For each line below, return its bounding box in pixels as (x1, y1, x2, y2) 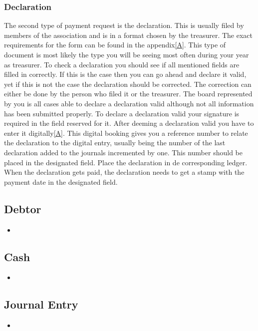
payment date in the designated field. (4, 176, 118, 187)
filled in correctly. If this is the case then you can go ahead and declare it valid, (4, 69, 247, 79)
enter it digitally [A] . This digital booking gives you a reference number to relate (4, 127, 248, 138)
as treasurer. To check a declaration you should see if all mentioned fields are (4, 59, 240, 69)
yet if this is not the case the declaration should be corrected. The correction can (4, 78, 252, 89)
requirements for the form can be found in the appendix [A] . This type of (4, 39, 226, 50)
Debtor (4, 201, 41, 216)
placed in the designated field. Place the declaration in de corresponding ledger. (4, 157, 248, 167)
